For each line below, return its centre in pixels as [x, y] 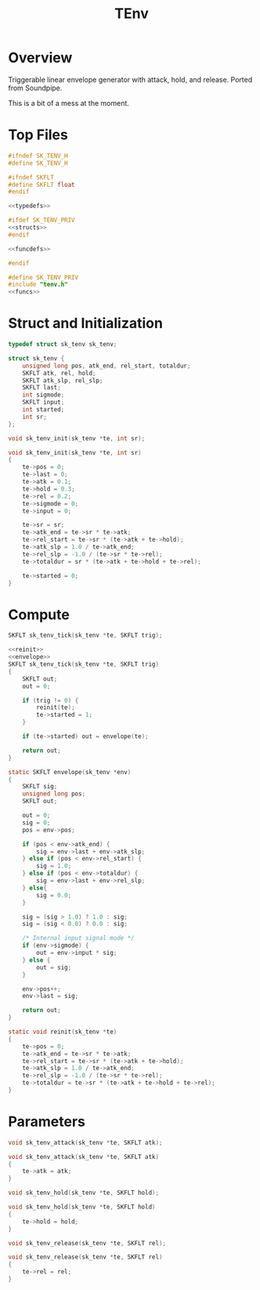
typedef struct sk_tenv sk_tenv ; [63, 345]
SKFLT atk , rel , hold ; [59, 373]
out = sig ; [54, 967]
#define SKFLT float [42, 185]
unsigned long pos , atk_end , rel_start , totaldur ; [107, 366]
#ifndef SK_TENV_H [38, 155]
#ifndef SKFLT [31, 177]
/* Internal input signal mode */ [78, 938]
